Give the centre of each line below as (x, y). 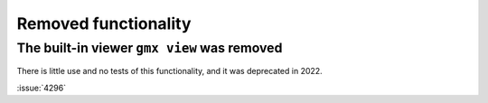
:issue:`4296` (42, 88)
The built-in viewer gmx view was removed (150, 48)
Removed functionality (104, 23)
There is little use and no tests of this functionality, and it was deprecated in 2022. (169, 71)
